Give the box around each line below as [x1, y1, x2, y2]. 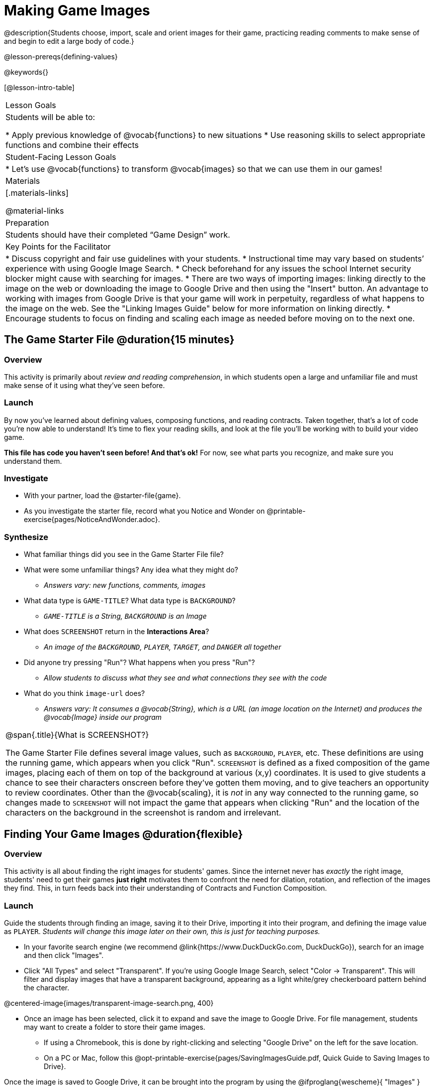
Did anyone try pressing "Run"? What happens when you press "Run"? [24, 658, 255, 667]
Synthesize [4, 532, 49, 542]
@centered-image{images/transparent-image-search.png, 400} [4, 999, 214, 1008]
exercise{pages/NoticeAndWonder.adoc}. [24, 515, 160, 524]
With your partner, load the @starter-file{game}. [24, 491, 181, 500]
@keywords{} [4, 67, 49, 76]
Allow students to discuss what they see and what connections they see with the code [44, 674, 327, 682]
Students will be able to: [5, 112, 95, 122]
